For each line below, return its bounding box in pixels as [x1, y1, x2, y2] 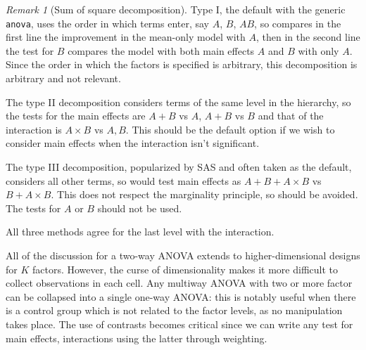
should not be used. [97, 200, 182, 215]
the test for [6, 43, 54, 58]
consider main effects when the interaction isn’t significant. [6, 136, 260, 150]
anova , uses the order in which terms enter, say [6, 15, 209, 30]
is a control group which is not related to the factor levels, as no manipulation [6, 303, 343, 318]
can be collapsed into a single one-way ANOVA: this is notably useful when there [6, 289, 356, 304]
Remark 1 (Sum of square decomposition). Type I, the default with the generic [6, 2, 346, 16]
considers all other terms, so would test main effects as [6, 173, 241, 188]
